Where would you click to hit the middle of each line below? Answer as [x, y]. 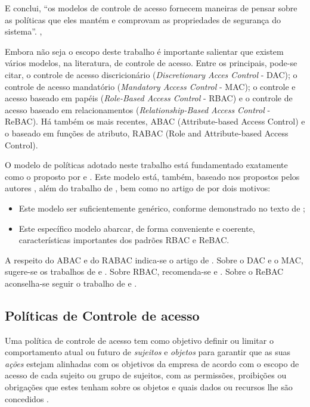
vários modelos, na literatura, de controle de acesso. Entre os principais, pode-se [151, 63]
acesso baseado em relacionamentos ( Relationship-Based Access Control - [138, 109]
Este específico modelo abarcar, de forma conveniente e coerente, [137, 228]
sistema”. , [24, 31]
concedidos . [27, 398]
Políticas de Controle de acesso [102, 315]
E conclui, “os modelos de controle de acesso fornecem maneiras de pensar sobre [151, 8]
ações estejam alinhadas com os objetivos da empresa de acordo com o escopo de [152, 363]
